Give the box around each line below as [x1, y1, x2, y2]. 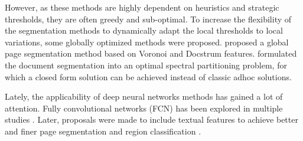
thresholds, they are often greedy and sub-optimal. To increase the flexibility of [5, 12, 292, 25]
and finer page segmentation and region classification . [5, 124, 201, 137]
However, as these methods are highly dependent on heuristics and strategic [5, 1, 279, 13]
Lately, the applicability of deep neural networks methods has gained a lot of [5, 90, 283, 103]
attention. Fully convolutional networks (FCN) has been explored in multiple [5, 101, 283, 114]
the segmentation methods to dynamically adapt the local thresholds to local [5, 24, 283, 37]
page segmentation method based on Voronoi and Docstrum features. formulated [5, 47, 297, 60]
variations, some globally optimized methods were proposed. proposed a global [5, 35, 289, 48]
